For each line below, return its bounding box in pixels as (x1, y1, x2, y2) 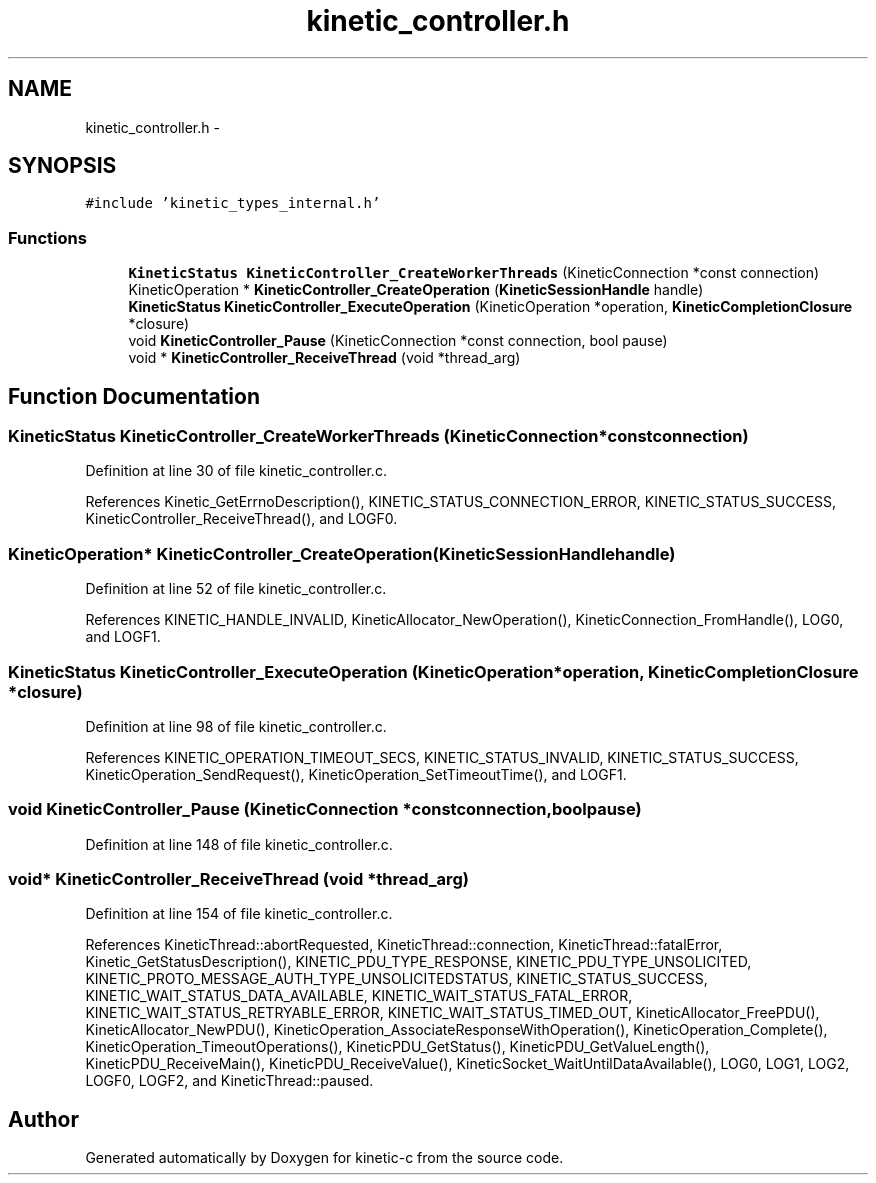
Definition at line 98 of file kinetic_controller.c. (85, 717, 387, 735)
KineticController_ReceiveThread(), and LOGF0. (85, 510, 398, 528)
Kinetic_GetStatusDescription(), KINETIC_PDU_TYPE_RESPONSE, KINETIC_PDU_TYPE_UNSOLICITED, (85, 953, 752, 971)
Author (8, 1106, 79, 1132)
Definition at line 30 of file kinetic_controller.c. (85, 462, 387, 480)
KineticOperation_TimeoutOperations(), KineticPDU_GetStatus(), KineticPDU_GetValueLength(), (85, 1038, 710, 1056)
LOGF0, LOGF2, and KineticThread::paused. (85, 1072, 374, 1090)
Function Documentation (8, 383, 260, 409)
